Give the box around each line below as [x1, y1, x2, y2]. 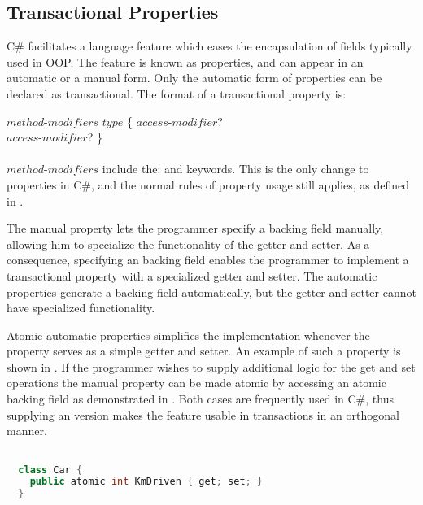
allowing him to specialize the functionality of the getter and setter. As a [7, 235, 370, 252]
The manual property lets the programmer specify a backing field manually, [7, 220, 384, 237]
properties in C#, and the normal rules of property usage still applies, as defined [7, 176, 409, 193]
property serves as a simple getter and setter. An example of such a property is [7, 342, 401, 359]
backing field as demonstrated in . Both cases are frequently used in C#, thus [7, 390, 394, 407]
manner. [7, 422, 47, 439]
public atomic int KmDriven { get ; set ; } [29, 476, 264, 488]
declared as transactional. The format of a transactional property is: [7, 85, 347, 102]
